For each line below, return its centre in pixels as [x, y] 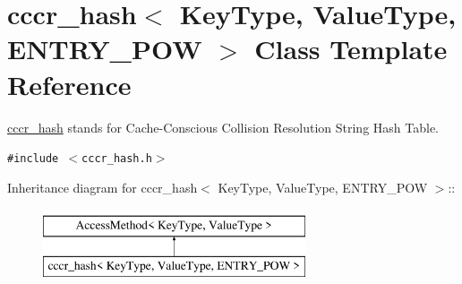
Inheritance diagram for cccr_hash [103, 187]
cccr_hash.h [117, 159]
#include [33, 159]
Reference [69, 84]
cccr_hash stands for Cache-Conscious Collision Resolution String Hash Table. [223, 127]
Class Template [351, 49]
